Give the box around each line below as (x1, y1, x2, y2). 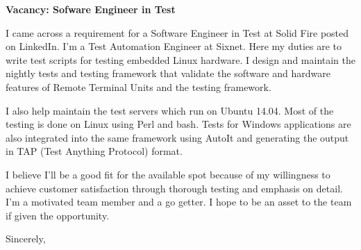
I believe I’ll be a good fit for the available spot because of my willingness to (6, 167, 330, 181)
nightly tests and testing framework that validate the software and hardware (6, 66, 330, 81)
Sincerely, (6, 231, 46, 246)
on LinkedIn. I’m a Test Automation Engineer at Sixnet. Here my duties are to (6, 39, 342, 53)
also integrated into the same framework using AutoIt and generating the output (6, 130, 349, 144)
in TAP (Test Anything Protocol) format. (6, 144, 183, 158)
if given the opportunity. (6, 208, 110, 222)
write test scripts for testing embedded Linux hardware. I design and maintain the (6, 52, 355, 67)
